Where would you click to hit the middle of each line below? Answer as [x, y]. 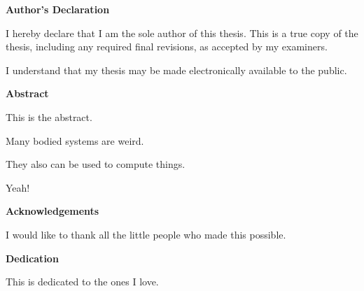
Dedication [32, 258]
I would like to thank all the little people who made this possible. [146, 234]
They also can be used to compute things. [96, 164]
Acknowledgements [52, 211]
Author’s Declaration [58, 9]
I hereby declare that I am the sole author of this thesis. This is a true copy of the [182, 33]
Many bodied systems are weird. [75, 140]
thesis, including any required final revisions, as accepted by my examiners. [167, 47]
